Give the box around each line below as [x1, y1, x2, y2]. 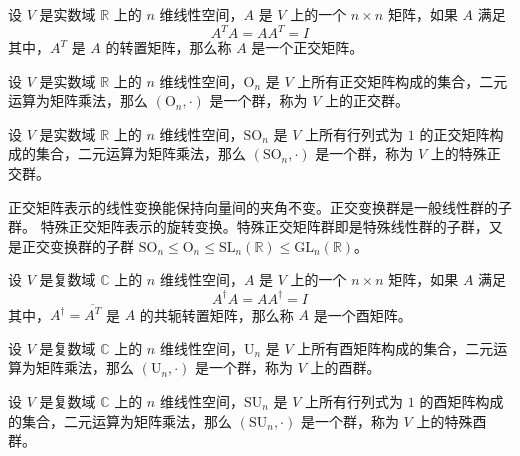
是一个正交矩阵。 [251, 37, 364, 58]
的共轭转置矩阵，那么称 [139, 304, 294, 325]
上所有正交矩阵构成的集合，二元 [297, 70, 508, 91]
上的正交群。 [325, 90, 410, 111]
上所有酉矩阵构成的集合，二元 [297, 337, 494, 358]
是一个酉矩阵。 [313, 304, 412, 325]
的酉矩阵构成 [419, 391, 504, 412]
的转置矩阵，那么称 [105, 37, 232, 58]
